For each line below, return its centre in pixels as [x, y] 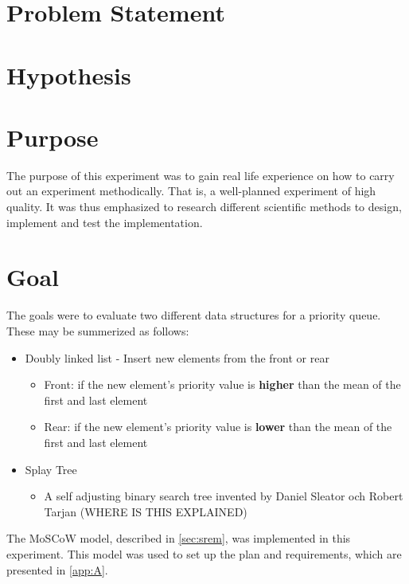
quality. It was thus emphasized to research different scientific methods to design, [204, 207]
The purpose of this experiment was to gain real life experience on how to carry [201, 175]
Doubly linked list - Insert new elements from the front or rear [177, 357]
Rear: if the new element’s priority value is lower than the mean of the [218, 427]
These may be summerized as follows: [98, 330]
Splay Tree [51, 469]
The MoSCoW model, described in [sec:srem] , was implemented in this [179, 538]
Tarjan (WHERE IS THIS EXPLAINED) [146, 511]
